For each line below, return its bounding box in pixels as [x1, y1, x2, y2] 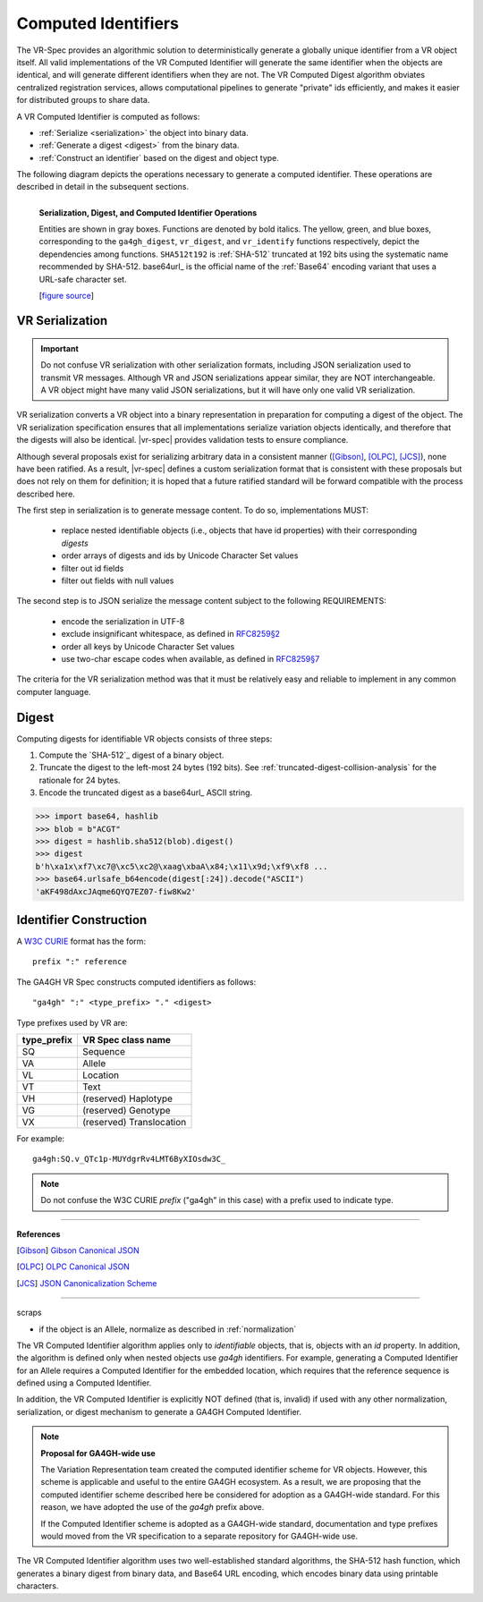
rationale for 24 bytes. [38, 775, 121, 785]
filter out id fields [61, 563, 124, 573]
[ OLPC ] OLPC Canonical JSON [16, 1261, 130, 1272]
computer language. [16, 686, 91, 697]
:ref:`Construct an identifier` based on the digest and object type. [38, 152, 279, 163]
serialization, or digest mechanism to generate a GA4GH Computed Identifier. [16, 1406, 302, 1417]
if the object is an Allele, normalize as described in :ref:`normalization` [38, 1324, 297, 1335]
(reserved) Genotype [81, 1105, 171, 1116]
